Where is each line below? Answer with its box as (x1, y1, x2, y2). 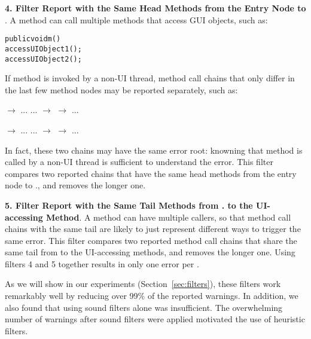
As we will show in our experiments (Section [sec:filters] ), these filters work (5, 277, 281, 290)
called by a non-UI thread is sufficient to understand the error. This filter (5, 155, 273, 168)
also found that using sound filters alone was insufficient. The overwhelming (5, 301, 283, 313)
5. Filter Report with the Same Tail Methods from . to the (5, 198, 253, 211)
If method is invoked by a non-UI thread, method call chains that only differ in (5, 72, 295, 84)
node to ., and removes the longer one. (5, 179, 146, 191)
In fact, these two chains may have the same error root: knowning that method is (5, 143, 303, 156)
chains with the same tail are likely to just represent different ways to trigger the (5, 222, 301, 235)
